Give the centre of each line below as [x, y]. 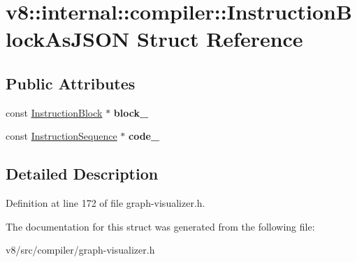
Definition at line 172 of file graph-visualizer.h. [105, 203]
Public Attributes [71, 83]
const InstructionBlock [54, 112]
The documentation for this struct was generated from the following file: [160, 226]
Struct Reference [220, 39]
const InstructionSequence [61, 136]
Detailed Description [82, 174]
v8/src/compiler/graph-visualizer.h [80, 250]
